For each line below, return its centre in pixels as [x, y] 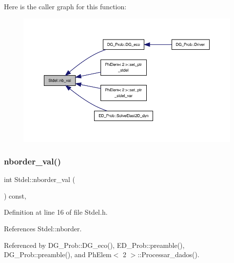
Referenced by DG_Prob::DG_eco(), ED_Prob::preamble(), [94, 245]
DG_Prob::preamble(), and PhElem [58, 254]
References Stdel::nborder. [43, 229]
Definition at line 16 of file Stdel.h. [56, 212]
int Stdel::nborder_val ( [39, 179]
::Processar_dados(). [168, 254]
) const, [15, 195]
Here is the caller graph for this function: [65, 6]
